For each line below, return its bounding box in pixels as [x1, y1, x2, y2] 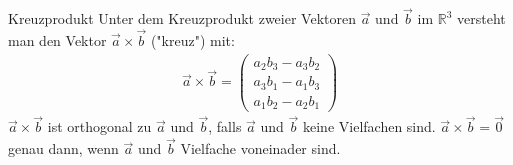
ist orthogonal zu [47, 116, 152, 137]
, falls [208, 116, 242, 137]
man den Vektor [8, 30, 107, 51]
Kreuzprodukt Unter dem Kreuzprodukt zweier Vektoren [8, 8, 356, 29]
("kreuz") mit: [150, 30, 235, 51]
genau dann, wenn [8, 138, 119, 159]
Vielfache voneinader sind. [180, 138, 341, 159]
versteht [457, 8, 506, 29]
